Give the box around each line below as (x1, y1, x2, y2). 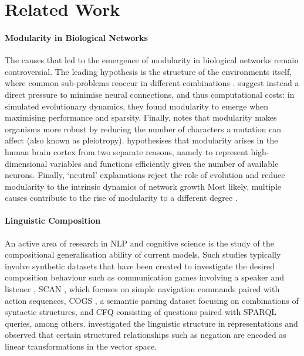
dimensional (5, 157, 48, 169)
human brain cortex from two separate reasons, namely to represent (5, 145, 248, 158)
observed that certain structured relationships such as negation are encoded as (5, 328, 286, 341)
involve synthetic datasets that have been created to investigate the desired (5, 259, 275, 272)
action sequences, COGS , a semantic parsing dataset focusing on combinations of (5, 294, 299, 306)
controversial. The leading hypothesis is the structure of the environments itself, (5, 65, 292, 77)
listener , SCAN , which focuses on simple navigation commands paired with (5, 283, 280, 295)
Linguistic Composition (5, 214, 101, 227)
